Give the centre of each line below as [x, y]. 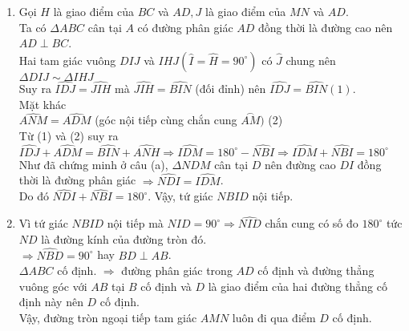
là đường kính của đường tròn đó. [124, 238]
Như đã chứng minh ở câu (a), [93, 164]
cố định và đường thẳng [316, 270]
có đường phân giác [185, 27]
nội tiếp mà [135, 223]
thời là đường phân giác [77, 180]
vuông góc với [53, 286]
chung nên [311, 60]
